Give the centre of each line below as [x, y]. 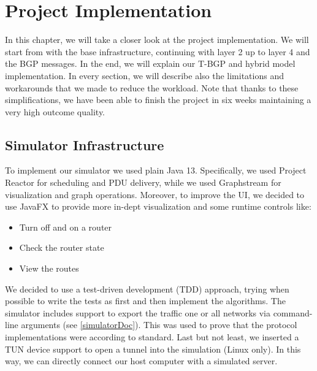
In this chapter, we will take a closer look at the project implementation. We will [157, 40]
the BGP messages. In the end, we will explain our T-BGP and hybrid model [150, 63]
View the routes [49, 268]
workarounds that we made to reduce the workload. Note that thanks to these [152, 87]
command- [293, 312]
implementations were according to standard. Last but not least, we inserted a [152, 337]
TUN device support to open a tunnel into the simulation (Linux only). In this [153, 349]
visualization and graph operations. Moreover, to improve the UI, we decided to [155, 194]
